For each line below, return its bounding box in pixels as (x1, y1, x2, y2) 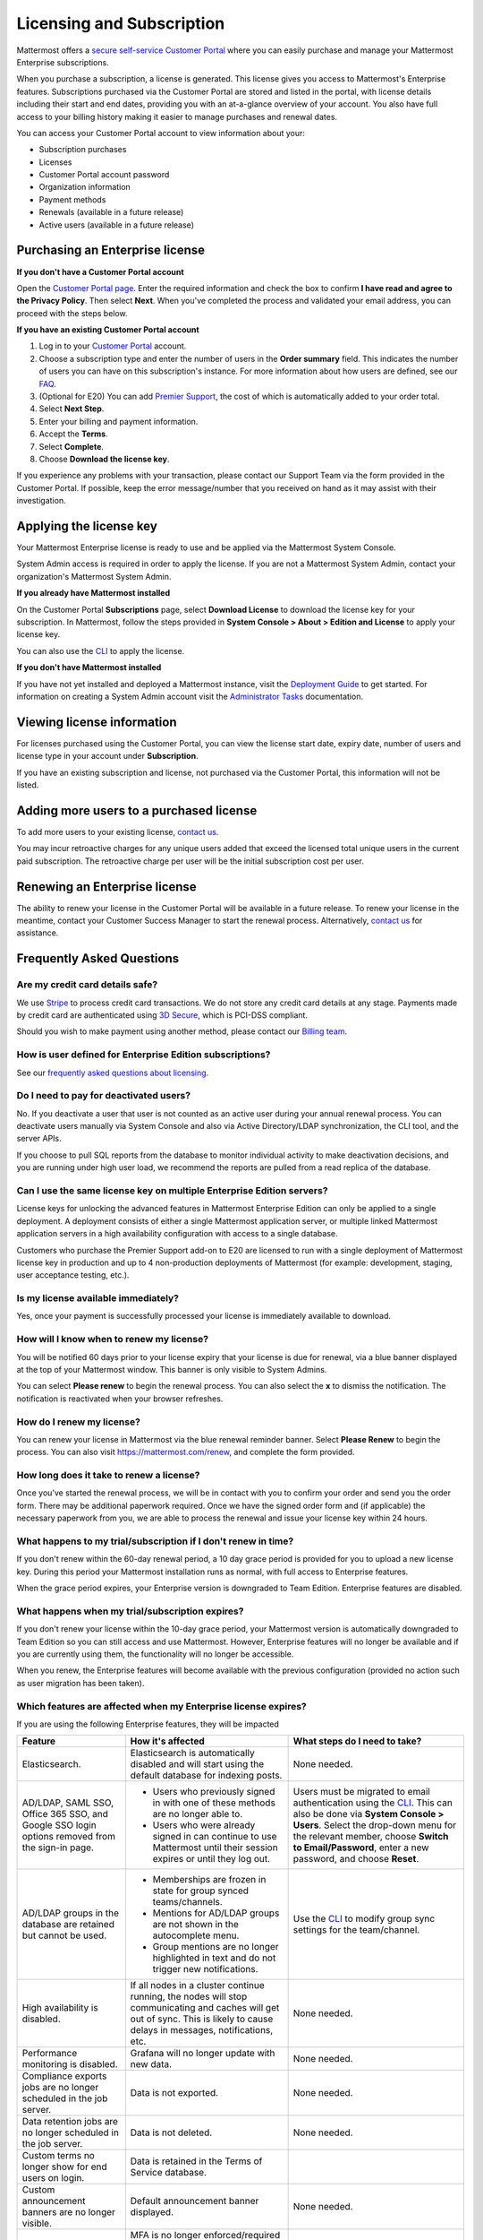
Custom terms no (21, 2150, 96, 2162)
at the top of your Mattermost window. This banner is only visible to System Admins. (16, 1364, 327, 1374)
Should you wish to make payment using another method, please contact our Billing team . (16, 1026, 348, 1037)
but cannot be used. (21, 1929, 107, 1942)
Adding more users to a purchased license (16, 803, 258, 818)
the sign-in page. (21, 1841, 94, 1854)
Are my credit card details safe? (16, 978, 158, 991)
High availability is (21, 2002, 98, 2014)
